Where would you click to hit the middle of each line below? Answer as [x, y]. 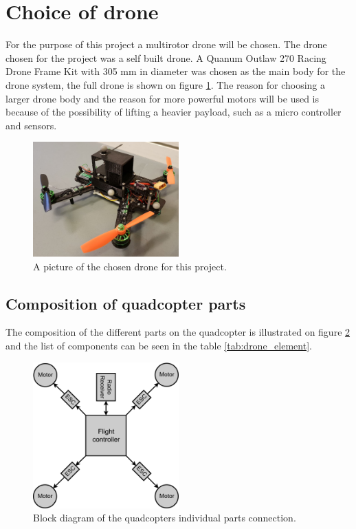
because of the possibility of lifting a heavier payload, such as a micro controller [174, 112]
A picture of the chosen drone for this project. [130, 266]
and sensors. [31, 125]
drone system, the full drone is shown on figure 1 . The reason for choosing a [165, 84]
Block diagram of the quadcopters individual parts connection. [165, 518]
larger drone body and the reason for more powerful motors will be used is [163, 98]
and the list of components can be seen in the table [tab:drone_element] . [159, 345]
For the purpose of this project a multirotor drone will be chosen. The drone [166, 44]
